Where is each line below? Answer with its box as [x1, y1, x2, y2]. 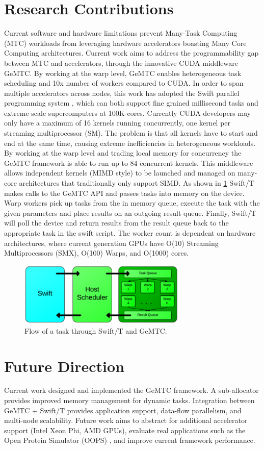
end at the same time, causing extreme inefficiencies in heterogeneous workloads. [4, 137, 256, 148]
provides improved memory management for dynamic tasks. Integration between [4, 395, 255, 406]
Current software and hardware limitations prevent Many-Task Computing [4, 28, 237, 38]
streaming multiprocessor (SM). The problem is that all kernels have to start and [4, 128, 258, 138]
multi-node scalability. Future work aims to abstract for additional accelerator [4, 415, 248, 426]
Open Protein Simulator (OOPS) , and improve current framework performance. [4, 435, 255, 445]
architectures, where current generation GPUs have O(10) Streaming [4, 237, 219, 248]
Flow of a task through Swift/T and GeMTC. [24, 325, 167, 336]
